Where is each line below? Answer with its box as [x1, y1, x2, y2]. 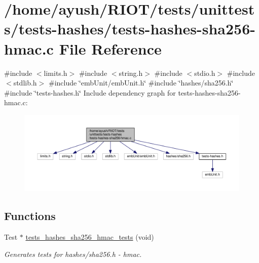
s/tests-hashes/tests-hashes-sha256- [4, 18, 256, 39]
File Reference [59, 38, 162, 59]
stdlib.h [13, 77, 37, 88]
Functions [4, 208, 56, 224]
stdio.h [194, 67, 215, 78]
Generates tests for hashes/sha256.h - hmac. [4, 248, 142, 259]
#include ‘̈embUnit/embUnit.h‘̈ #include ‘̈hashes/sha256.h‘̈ [48, 77, 234, 88]
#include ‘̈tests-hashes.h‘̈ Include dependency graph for [4, 87, 176, 98]
